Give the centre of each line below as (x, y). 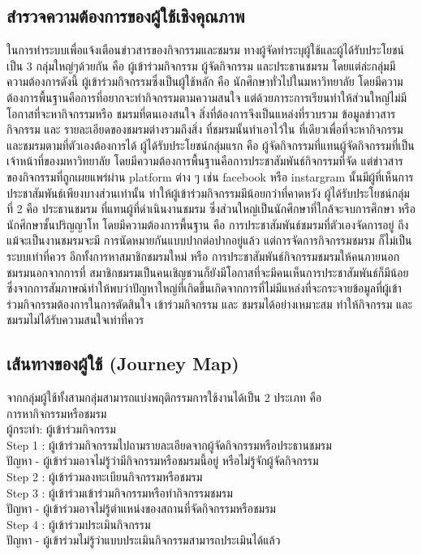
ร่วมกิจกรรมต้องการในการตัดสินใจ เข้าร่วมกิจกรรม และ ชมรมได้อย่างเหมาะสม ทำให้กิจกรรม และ (210, 303)
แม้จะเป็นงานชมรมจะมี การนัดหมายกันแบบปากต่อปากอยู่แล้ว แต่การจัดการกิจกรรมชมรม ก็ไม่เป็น (209, 240)
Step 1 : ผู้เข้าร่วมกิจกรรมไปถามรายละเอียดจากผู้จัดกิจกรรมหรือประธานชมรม (169, 444)
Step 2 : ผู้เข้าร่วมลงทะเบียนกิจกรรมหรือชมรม (105, 477)
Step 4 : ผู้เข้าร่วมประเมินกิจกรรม (79, 524)
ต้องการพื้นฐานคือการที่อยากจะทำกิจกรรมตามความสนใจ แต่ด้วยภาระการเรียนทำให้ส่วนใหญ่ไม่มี (207, 97)
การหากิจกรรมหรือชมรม (57, 413)
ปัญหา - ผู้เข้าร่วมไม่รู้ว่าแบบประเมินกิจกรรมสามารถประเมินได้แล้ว (144, 540)
